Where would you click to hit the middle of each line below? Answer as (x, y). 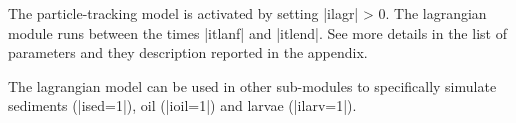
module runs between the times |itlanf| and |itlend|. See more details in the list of (257, 32)
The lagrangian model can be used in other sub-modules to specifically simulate (252, 85)
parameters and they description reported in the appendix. (188, 52)
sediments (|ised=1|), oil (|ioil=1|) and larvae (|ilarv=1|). (182, 105)
